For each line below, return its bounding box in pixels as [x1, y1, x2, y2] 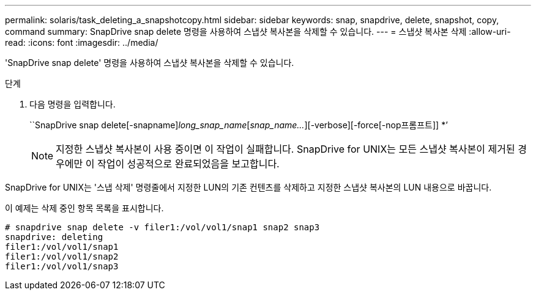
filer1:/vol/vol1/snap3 [5, 261, 119, 271]
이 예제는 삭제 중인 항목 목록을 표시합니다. [5, 203, 164, 213]
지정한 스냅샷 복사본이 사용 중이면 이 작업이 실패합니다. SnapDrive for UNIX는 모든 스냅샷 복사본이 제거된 [56, 143, 515, 155]
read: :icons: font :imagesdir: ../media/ [5, 37, 158, 48]
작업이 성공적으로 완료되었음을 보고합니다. [97, 158, 280, 170]
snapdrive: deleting [5, 232, 103, 242]
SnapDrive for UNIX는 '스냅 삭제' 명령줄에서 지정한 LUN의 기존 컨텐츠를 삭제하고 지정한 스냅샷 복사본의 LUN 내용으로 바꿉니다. [5, 182, 492, 192]
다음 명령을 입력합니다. [29, 99, 116, 109]
